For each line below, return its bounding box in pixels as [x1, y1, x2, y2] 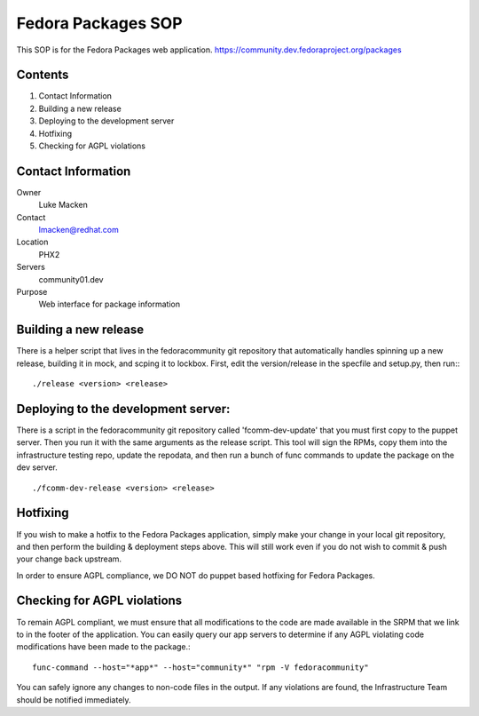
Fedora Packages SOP [16, 13, 183, 33]
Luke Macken [38, 200, 88, 211]
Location [16, 236, 49, 248]
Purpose [16, 287, 48, 298]
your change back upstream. [16, 553, 122, 564]
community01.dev [38, 274, 104, 284]
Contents [16, 68, 69, 83]
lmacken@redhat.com [38, 225, 120, 235]
